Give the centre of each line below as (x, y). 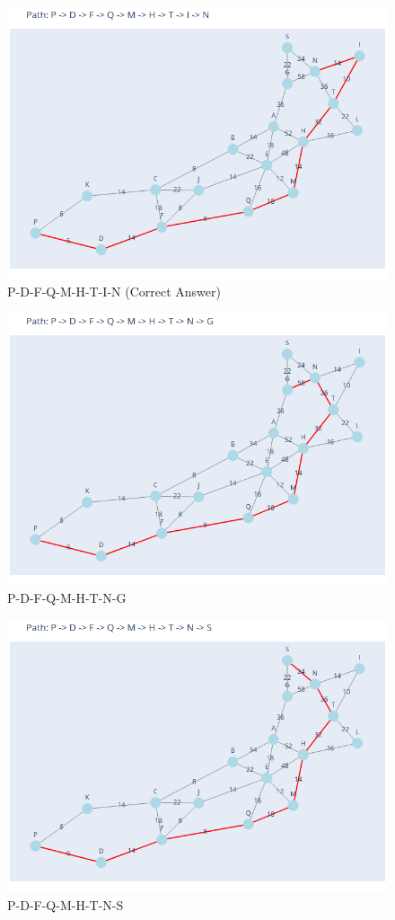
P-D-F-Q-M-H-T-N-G (67, 598)
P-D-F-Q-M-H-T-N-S (66, 904)
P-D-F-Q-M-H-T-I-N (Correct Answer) (114, 292)
